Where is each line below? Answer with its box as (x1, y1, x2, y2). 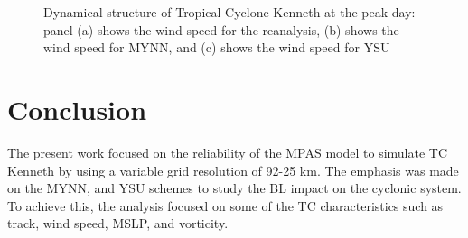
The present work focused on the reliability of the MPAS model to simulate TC (7, 142, 448, 161)
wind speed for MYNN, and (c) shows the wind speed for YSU (43, 38, 390, 57)
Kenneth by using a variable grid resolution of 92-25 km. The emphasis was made (7, 160, 459, 179)
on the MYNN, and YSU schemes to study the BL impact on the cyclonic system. (7, 178, 462, 197)
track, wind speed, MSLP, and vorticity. (7, 214, 229, 233)
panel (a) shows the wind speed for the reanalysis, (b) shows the (43, 20, 399, 39)
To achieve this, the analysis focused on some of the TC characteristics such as (7, 196, 444, 215)
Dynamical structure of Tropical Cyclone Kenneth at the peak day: (43, 3, 416, 21)
